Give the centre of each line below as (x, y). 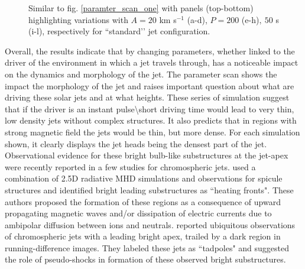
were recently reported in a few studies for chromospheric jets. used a (130, 166)
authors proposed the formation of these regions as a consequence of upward (143, 201)
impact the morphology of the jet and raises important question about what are (150, 85)
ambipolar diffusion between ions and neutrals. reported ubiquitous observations (150, 224)
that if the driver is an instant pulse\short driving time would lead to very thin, (150, 108)
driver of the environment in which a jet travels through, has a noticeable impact (152, 62)
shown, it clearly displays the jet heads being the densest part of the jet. (136, 143)
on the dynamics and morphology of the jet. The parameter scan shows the (141, 74)
